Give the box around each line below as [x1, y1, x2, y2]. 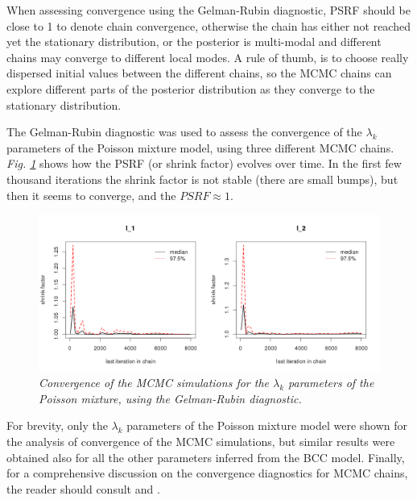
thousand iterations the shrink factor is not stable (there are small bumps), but [6, 170, 398, 187]
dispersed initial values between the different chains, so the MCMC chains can [6, 65, 392, 81]
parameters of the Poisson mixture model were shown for [126, 417, 408, 434]
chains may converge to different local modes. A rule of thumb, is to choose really [6, 48, 409, 65]
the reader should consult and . [6, 480, 160, 497]
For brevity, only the [6, 417, 108, 434]
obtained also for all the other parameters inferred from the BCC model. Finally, [6, 448, 405, 465]
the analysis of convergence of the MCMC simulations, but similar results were [6, 433, 395, 449]
